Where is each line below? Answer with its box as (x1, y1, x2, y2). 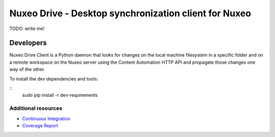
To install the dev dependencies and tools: (9, 75, 99, 81)
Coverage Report (22, 122, 58, 128)
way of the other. (9, 66, 45, 72)
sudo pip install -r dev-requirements (22, 92, 98, 98)
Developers (9, 39, 47, 47)
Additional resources (9, 105, 63, 112)
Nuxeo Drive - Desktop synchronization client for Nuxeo (9, 8, 252, 19)
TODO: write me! (9, 25, 45, 32)
